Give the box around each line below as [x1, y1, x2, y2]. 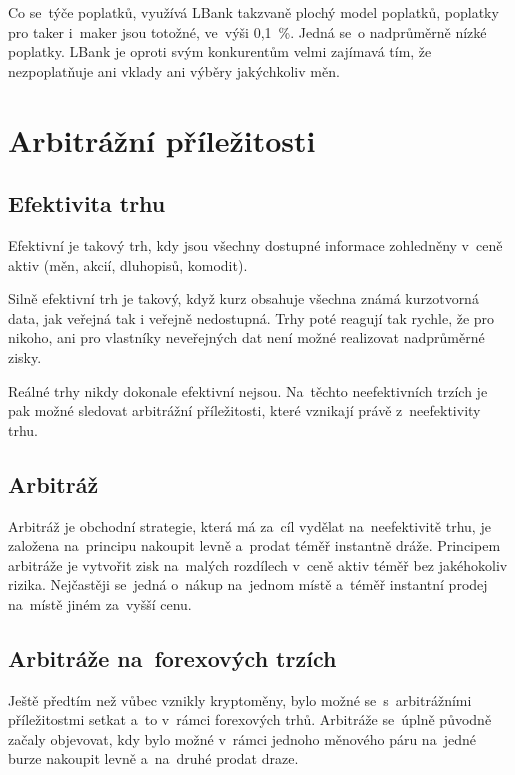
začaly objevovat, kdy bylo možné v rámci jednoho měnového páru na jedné [8, 728, 476, 749]
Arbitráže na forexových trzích [8, 642, 337, 673]
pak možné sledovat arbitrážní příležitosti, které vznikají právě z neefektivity [8, 400, 481, 421]
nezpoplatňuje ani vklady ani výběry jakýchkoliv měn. [8, 60, 340, 81]
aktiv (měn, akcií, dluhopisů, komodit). [8, 254, 248, 275]
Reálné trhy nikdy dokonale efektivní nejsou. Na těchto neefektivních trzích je [8, 380, 488, 401]
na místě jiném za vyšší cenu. [8, 593, 192, 614]
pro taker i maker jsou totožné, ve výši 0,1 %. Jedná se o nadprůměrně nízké [8, 21, 487, 42]
